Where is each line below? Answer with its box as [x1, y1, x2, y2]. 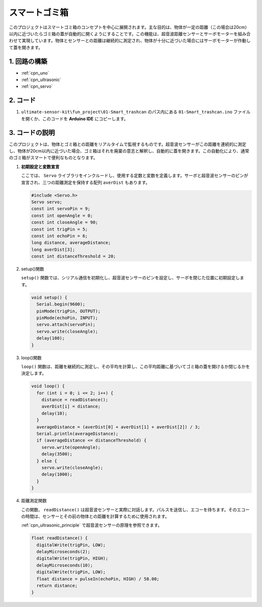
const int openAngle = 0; [31, 213, 93, 218]
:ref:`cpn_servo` [21, 83, 53, 89]
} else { [36, 458, 57, 463]
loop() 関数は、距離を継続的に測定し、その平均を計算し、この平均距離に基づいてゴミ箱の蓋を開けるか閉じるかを [21, 363, 250, 369]
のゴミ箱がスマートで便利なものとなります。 [9, 155, 98, 161]
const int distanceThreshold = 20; [31, 254, 116, 259]
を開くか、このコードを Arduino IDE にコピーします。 [21, 115, 129, 121]
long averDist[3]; [31, 246, 75, 252]
